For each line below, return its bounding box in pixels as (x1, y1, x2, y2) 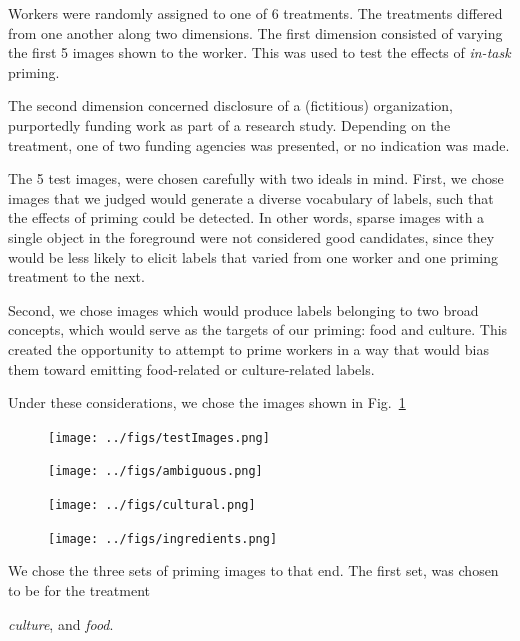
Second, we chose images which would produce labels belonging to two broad (8, 299, 479, 320)
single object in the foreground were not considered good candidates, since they (8, 226, 495, 247)
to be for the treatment (8, 579, 151, 600)
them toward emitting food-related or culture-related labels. (8, 358, 375, 379)
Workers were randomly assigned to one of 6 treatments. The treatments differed (8, 3, 503, 23)
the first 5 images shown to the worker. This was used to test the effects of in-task (8, 42, 511, 63)
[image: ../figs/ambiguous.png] (48, 464, 263, 479)
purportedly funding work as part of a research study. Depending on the (8, 114, 451, 135)
